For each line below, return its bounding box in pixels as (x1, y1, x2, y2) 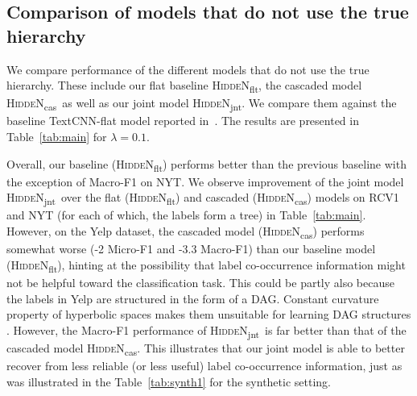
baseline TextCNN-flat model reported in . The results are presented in (6, 112, 359, 129)
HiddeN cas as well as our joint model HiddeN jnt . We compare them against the (6, 94, 397, 114)
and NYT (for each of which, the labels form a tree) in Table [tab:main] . (6, 206, 366, 223)
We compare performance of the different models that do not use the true (6, 60, 370, 77)
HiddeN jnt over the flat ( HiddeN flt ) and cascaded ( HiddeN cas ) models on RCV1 (6, 189, 399, 208)
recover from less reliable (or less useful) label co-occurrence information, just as (6, 356, 403, 373)
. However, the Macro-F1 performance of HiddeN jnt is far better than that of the (6, 321, 407, 340)
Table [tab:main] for (6, 128, 107, 145)
